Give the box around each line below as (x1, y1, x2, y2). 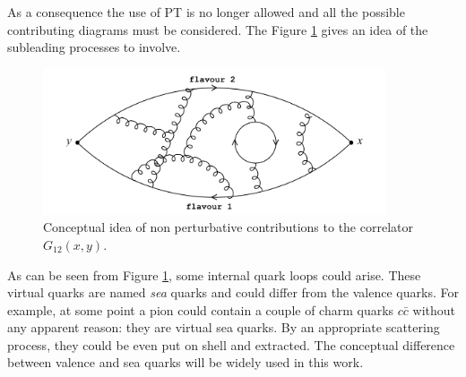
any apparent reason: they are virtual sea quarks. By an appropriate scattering (7, 318, 440, 337)
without (412, 300, 456, 319)
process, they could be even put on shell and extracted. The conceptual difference (7, 335, 455, 354)
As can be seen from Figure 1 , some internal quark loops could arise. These (7, 265, 421, 284)
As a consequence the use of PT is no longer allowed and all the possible (7, 3, 405, 21)
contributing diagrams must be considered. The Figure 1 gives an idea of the (7, 20, 428, 39)
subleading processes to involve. (7, 38, 181, 56)
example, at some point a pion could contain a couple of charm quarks (7, 300, 394, 319)
